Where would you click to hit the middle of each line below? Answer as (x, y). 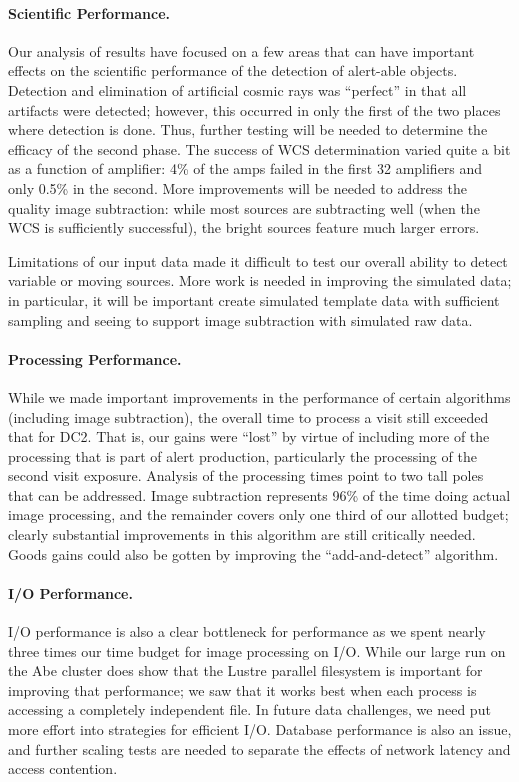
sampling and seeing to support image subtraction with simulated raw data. (240, 319)
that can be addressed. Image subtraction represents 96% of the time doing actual (259, 494)
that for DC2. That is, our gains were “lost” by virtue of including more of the (249, 436)
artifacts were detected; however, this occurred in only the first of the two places (254, 109)
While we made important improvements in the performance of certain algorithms (259, 396)
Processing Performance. (95, 358)
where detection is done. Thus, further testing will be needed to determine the (248, 129)
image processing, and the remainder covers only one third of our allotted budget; (258, 514)
